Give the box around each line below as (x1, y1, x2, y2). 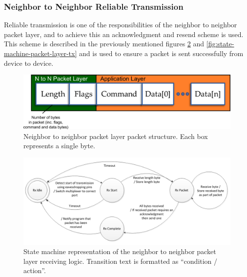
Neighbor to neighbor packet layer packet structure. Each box (23, 131, 208, 141)
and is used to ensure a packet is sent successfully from (79, 48, 244, 58)
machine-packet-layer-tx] (4, 48, 77, 58)
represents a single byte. (23, 140, 95, 151)
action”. (23, 265, 46, 276)
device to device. (4, 58, 54, 68)
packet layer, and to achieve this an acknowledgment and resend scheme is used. (4, 29, 244, 39)
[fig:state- (206, 39, 234, 49)
